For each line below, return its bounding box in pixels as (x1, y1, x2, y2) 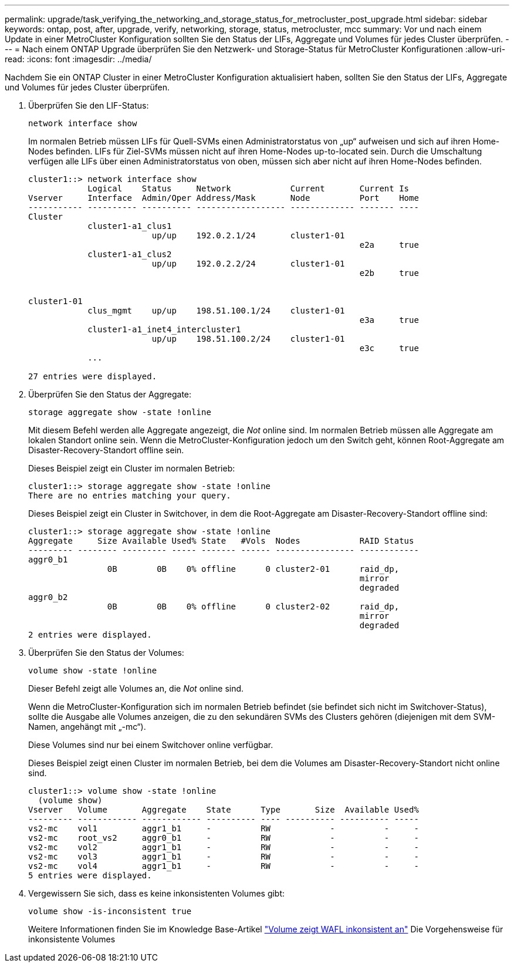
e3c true (359, 343, 419, 353)
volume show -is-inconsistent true (28, 907, 192, 916)
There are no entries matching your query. (28, 491, 231, 500)
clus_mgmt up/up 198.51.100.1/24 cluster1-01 (87, 306, 345, 315)
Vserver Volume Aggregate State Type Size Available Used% (28, 805, 419, 814)
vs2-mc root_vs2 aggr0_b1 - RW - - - (28, 833, 419, 843)
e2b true (359, 268, 419, 278)
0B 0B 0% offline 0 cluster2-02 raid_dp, (107, 602, 400, 611)
